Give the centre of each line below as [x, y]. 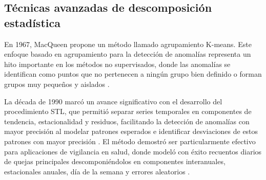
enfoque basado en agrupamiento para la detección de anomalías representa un [128, 54]
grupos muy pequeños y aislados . [57, 84]
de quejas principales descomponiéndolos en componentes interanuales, [115, 161]
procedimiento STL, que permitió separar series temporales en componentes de [128, 111]
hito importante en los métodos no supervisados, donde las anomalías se [117, 64]
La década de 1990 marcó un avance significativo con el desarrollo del [113, 101]
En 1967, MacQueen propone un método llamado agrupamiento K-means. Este [128, 44]
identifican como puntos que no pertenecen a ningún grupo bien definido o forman [133, 74]
